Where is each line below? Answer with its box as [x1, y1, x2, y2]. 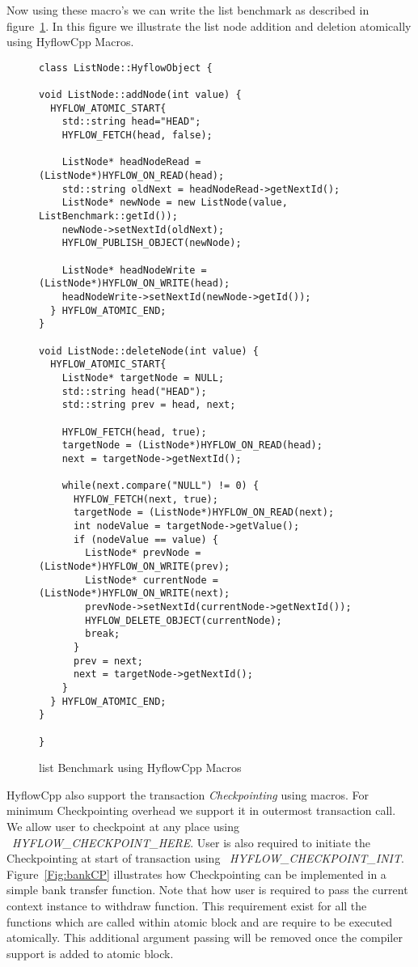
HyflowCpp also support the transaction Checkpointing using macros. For [6, 786, 369, 803]
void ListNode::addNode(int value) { [39, 89, 242, 101]
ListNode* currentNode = [85, 574, 218, 586]
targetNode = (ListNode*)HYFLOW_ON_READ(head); [61, 439, 323, 452]
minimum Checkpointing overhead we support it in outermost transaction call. [6, 802, 396, 819]
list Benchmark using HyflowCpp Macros [39, 759, 242, 776]
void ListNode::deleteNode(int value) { [39, 345, 260, 357]
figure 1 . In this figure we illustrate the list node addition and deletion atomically [6, 17, 412, 34]
